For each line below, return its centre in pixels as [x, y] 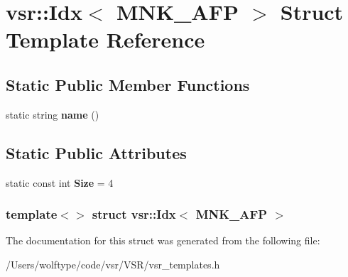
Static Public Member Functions [128, 84]
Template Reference [105, 39]
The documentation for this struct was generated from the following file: [163, 240]
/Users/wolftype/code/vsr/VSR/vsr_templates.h [113, 264]
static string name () [53, 114]
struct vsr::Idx [134, 214]
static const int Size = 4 [60, 182]
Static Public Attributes [96, 152]
